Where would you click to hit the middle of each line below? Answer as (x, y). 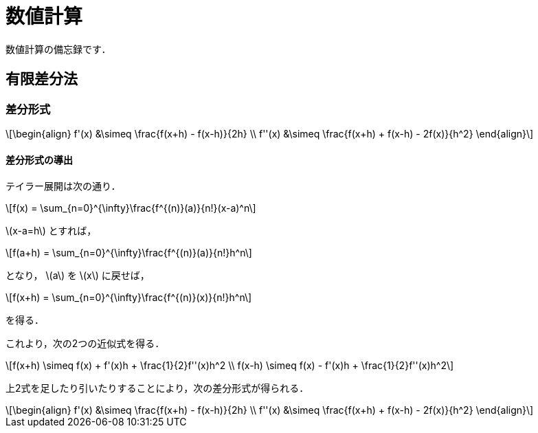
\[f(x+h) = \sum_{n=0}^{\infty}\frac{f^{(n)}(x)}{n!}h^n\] (129, 298)
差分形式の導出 (39, 159)
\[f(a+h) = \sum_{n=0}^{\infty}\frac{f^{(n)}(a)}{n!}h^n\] (129, 253)
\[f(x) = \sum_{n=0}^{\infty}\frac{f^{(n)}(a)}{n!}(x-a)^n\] (131, 208)
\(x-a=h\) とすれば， (51, 231)
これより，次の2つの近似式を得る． (85, 344)
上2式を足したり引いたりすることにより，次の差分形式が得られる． (157, 388)
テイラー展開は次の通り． (63, 186)
